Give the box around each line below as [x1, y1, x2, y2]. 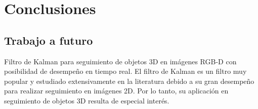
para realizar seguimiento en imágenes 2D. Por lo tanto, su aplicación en [4, 85, 229, 96]
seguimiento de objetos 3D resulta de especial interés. [4, 95, 169, 105]
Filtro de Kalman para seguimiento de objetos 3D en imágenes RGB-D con [4, 56, 237, 66]
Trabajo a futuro [4, 32, 93, 48]
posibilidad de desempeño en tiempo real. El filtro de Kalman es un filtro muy [4, 66, 247, 76]
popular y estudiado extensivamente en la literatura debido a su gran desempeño [4, 75, 254, 86]
